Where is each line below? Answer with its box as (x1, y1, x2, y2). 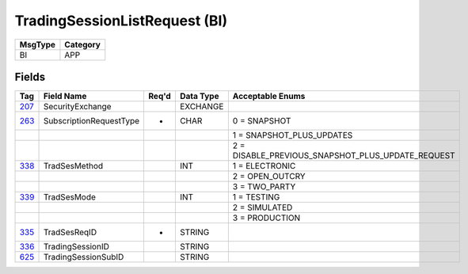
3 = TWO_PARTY (232, 181, 296, 192)
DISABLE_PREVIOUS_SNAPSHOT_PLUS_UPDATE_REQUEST (232, 150, 455, 162)
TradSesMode (43, 192, 97, 203)
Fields (14, 70, 46, 83)
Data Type (179, 91, 219, 102)
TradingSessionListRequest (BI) (14, 12, 228, 29)
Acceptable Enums (232, 91, 306, 102)
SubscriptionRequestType (43, 116, 140, 127)
